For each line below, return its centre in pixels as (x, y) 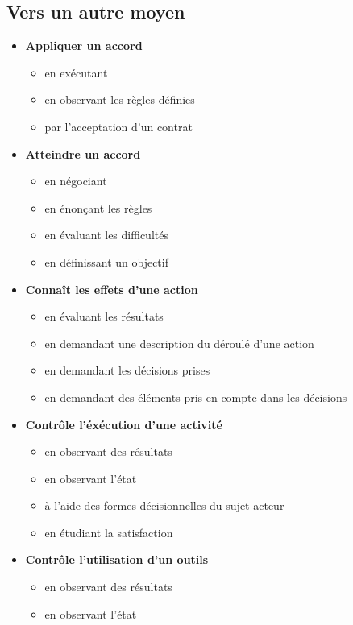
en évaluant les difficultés (106, 235)
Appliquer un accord (84, 46)
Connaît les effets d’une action (112, 289)
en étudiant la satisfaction (109, 532)
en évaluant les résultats (104, 316)
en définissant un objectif (106, 261)
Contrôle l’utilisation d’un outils (117, 559)
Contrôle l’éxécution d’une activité (124, 424)
